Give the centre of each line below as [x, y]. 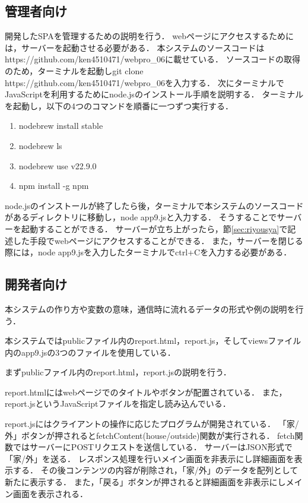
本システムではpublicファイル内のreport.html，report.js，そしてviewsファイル [153, 341]
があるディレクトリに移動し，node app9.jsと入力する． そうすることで [141, 217]
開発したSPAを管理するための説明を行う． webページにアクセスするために [149, 36]
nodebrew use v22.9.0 [58, 165]
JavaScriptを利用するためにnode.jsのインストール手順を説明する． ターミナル [154, 94]
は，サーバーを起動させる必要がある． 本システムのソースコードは [135, 47]
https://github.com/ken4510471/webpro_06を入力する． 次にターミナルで [145, 82]
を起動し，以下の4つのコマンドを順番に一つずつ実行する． [119, 105]
